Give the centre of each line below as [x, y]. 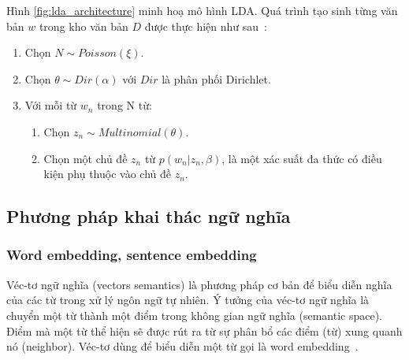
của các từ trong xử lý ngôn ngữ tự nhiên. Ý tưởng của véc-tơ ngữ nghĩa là [188, 300]
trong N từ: [125, 105]
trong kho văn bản [84, 26]
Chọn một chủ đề [86, 158]
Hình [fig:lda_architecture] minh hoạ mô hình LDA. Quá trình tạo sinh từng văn [202, 10]
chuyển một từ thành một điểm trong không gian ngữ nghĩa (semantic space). [194, 315]
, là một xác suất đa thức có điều [302, 158]
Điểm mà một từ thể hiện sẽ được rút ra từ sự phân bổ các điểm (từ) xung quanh [204, 330]
